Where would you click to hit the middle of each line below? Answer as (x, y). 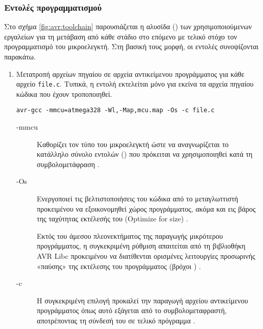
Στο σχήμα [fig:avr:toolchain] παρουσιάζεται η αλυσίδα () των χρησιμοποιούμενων (128, 26)
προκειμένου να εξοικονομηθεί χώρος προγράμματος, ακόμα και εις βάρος (146, 208)
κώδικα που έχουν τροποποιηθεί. (64, 94)
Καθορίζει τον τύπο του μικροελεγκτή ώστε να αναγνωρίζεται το (133, 144)
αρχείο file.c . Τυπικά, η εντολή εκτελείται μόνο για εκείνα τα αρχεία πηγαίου (135, 84)
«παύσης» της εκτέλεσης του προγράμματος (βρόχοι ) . (119, 266)
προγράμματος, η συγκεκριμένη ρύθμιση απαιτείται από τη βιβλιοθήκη (141, 246)
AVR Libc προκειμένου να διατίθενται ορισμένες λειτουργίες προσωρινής (146, 256)
